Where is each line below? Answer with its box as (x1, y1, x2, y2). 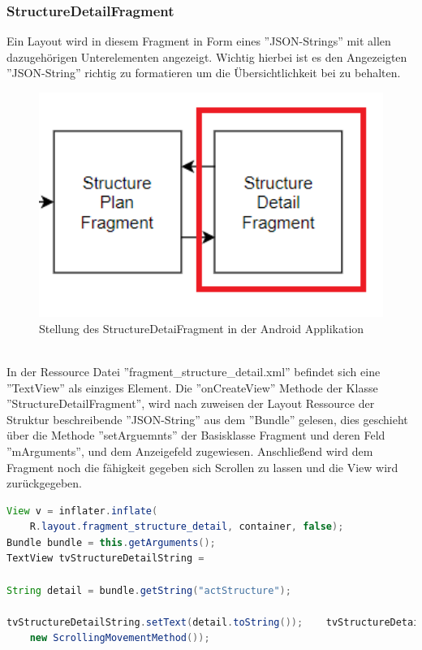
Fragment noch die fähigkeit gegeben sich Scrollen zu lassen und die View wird (6, 458, 398, 475)
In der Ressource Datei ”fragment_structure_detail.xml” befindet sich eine (6, 362, 381, 379)
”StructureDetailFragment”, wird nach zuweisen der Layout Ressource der (6, 395, 375, 412)
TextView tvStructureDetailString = (6, 552, 205, 565)
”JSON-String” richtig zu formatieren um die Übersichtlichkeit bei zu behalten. (6, 64, 401, 81)
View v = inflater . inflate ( (6, 505, 158, 517)
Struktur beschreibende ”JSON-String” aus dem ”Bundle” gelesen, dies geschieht (6, 410, 408, 427)
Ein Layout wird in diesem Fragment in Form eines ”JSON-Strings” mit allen (6, 32, 391, 50)
